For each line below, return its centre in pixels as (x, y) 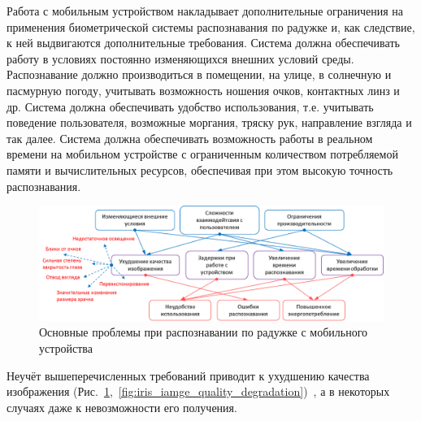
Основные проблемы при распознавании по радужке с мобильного (204, 332)
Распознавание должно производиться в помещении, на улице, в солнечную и (199, 74)
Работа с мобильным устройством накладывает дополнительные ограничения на (205, 11)
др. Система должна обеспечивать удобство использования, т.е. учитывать (190, 106)
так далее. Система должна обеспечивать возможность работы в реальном (190, 138)
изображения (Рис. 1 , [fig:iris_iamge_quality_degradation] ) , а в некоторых (198, 391)
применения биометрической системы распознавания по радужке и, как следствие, (211, 26)
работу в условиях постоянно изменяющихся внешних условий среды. (180, 58)
